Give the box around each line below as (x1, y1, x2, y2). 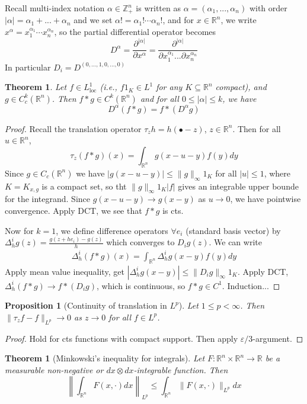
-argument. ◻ (252, 332, 303, 344)
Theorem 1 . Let (5, 81, 67, 93)
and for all (140, 92, 179, 104)
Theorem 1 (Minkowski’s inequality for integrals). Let (5, 352, 205, 364)
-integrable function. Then (133, 363, 228, 376)
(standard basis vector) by (186, 224, 281, 236)
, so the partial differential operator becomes (54, 25, 216, 38)
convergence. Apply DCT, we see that (5, 204, 142, 216)
